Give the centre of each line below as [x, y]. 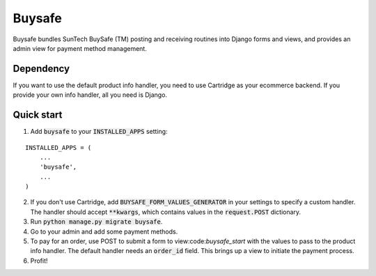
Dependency [41, 69]
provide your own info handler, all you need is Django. [90, 95]
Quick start [38, 115]
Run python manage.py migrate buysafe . [96, 222]
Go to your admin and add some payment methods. [104, 231]
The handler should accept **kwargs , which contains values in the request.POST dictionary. [166, 212]
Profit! [39, 261]
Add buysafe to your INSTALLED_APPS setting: [99, 132]
